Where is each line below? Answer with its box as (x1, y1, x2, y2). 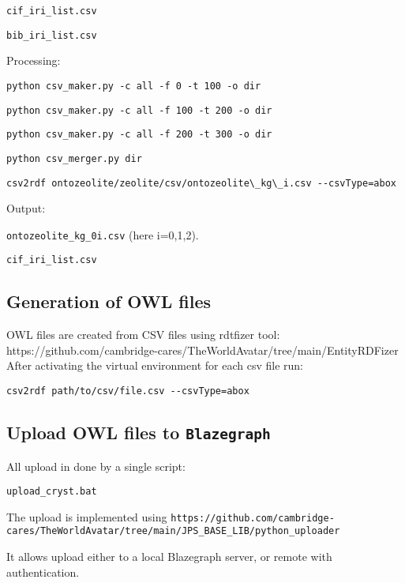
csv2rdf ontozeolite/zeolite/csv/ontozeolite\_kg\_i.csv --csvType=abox (6, 177, 396, 189)
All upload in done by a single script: (6, 457, 186, 474)
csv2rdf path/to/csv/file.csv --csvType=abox (6, 386, 249, 397)
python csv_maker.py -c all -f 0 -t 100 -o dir (6, 80, 261, 92)
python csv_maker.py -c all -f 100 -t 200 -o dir (6, 104, 272, 116)
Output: (6, 200, 46, 216)
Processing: (6, 52, 61, 69)
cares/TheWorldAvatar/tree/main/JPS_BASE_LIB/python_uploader (6, 525, 340, 537)
